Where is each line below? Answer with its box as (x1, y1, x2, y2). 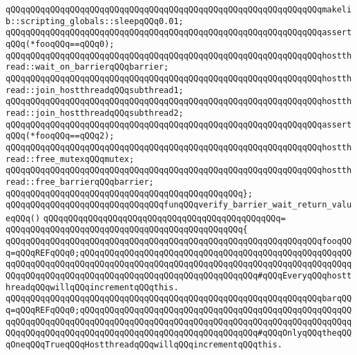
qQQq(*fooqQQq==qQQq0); (6, 39, 115, 49)
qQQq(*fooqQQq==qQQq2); (6, 131, 115, 141)
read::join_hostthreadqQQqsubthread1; (6, 85, 184, 95)
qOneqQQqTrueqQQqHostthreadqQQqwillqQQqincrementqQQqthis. (6, 340, 282, 350)
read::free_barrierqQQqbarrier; (6, 176, 154, 187)
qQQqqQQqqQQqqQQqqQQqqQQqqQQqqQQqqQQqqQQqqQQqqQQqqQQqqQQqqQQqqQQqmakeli (6, 5, 352, 14)
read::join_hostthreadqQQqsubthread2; (6, 108, 184, 118)
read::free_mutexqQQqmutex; (6, 154, 135, 164)
